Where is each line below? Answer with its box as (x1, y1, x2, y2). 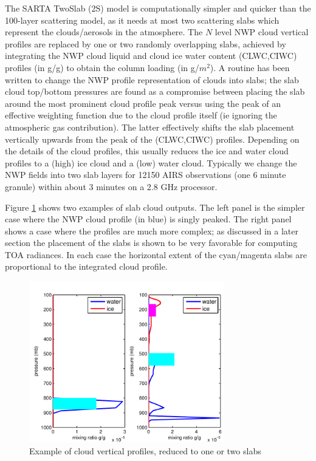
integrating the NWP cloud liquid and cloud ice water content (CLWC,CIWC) (5, 49, 297, 62)
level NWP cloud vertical (215, 26, 309, 38)
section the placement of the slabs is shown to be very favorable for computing (5, 236, 298, 249)
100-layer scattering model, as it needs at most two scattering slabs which (5, 13, 280, 26)
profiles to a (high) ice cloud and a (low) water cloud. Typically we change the (5, 156, 297, 169)
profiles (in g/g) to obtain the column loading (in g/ (5, 61, 199, 73)
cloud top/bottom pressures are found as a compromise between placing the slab (5, 85, 305, 98)
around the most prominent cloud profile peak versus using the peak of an (5, 97, 281, 109)
